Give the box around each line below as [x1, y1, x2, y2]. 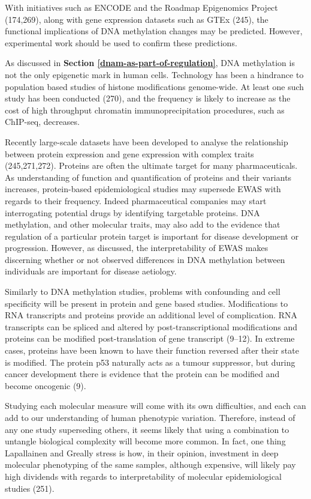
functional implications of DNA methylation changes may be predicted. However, [5, 25, 303, 37]
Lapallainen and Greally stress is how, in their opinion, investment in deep [5, 446, 279, 459]
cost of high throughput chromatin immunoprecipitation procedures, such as [5, 103, 285, 116]
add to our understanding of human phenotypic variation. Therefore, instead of [5, 411, 295, 423]
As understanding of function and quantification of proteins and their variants [5, 171, 292, 183]
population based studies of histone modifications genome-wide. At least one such [5, 80, 304, 92]
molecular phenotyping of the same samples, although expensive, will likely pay [5, 458, 296, 471]
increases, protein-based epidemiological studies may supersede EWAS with [5, 183, 281, 195]
